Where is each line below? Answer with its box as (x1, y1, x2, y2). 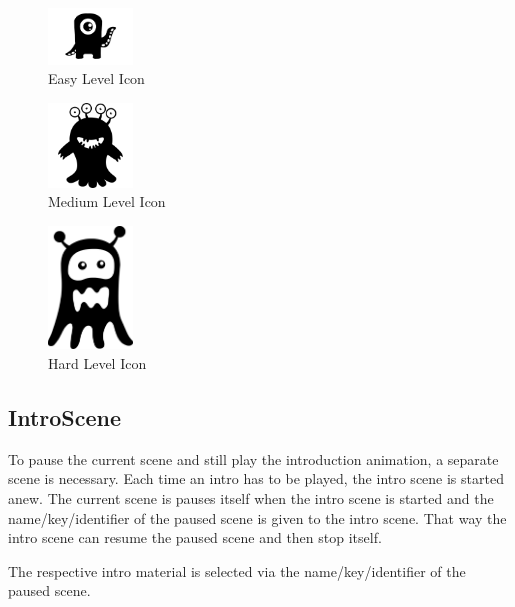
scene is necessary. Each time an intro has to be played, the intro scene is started (8, 468, 504, 489)
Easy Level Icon (48, 68, 145, 89)
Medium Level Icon (48, 191, 166, 212)
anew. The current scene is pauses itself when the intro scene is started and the (8, 487, 494, 508)
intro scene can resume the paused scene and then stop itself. (8, 527, 382, 548)
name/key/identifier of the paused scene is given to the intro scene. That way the (8, 507, 507, 528)
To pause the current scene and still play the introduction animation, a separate (8, 448, 499, 469)
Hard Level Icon (48, 352, 147, 373)
